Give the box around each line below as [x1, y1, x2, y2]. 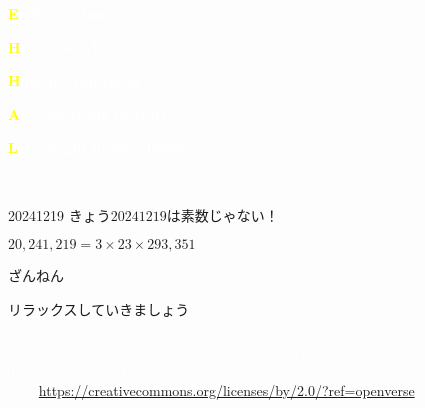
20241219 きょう [8, 204, 111, 225]
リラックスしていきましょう [8, 298, 190, 319]
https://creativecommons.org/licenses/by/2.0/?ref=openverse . [38, 380, 419, 401]
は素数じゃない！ [166, 204, 279, 225]
